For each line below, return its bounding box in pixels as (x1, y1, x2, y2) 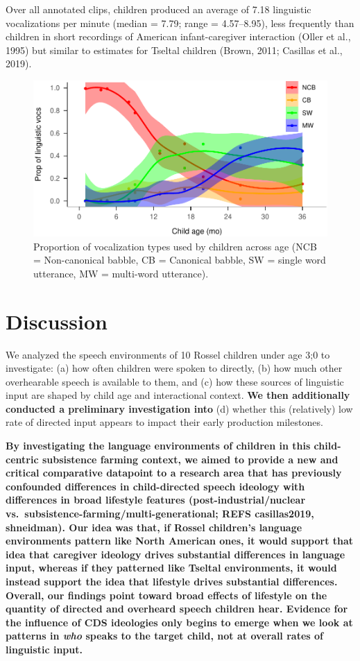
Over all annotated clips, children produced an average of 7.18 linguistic (6, 2, 311, 16)
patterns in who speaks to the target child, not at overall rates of (6, 628, 323, 643)
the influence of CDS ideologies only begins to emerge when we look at (6, 615, 353, 629)
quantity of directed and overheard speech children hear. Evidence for (6, 601, 348, 616)
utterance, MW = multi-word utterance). (33, 266, 209, 280)
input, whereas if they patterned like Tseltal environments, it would (6, 560, 337, 575)
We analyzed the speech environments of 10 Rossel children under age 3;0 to (6, 347, 330, 361)
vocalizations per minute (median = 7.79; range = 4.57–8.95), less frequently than (6, 15, 354, 30)
